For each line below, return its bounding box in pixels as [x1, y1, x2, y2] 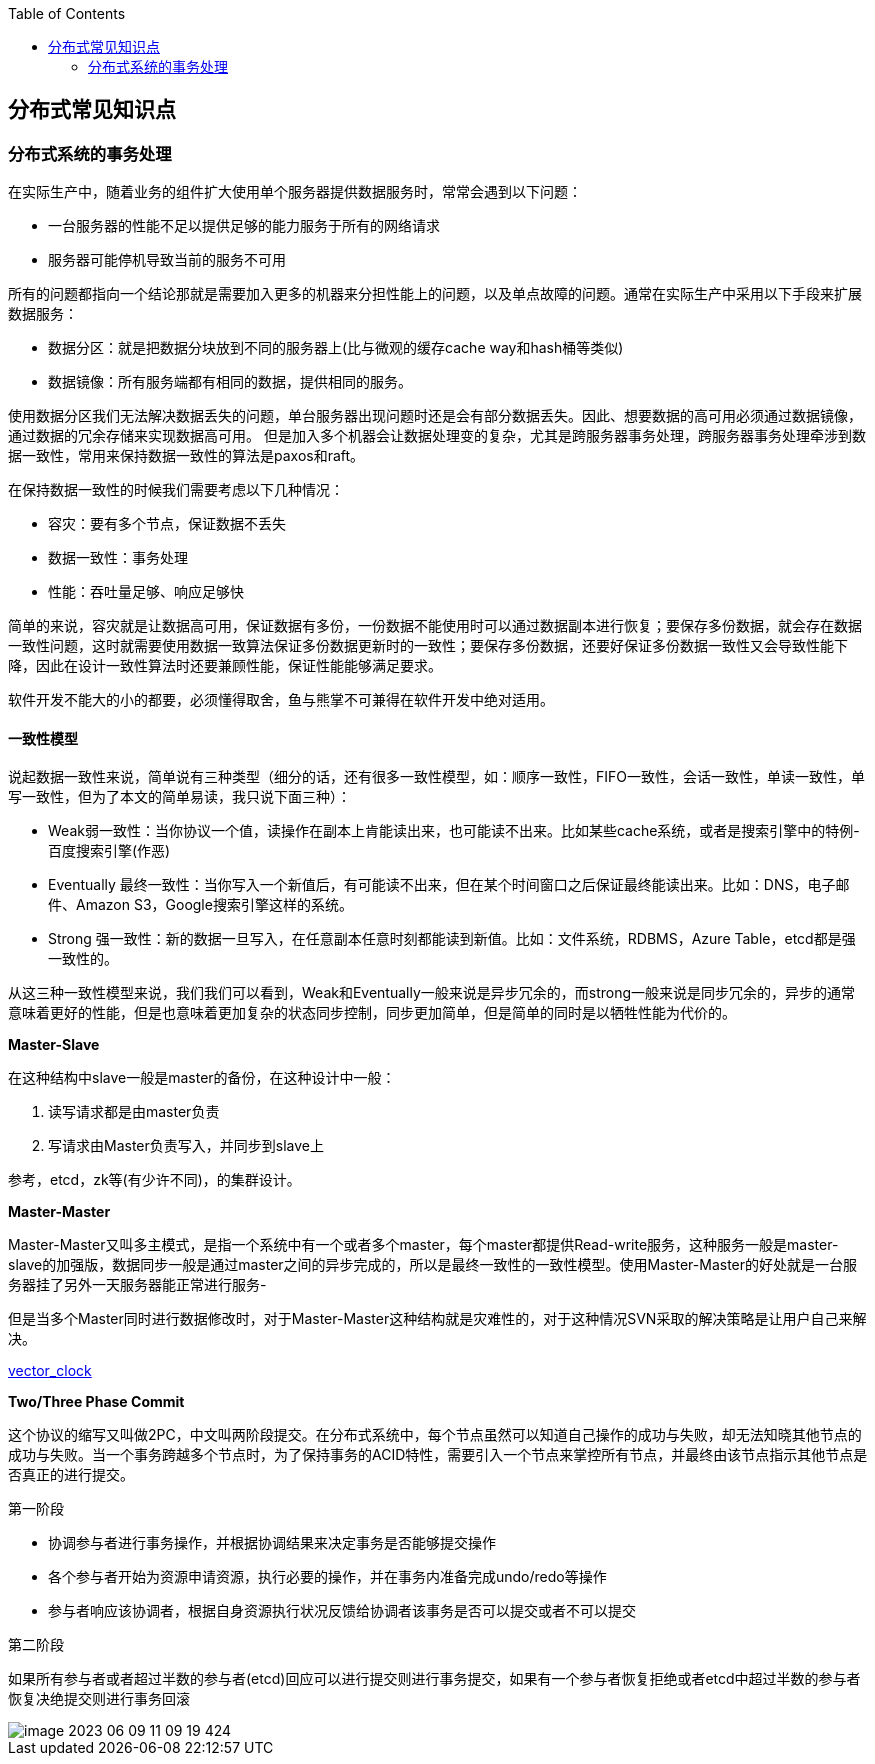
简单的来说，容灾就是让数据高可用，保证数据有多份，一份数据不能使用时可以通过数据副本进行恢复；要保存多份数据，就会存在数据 [8, 617, 862, 635]
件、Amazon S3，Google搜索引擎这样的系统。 [48, 896, 353, 914]
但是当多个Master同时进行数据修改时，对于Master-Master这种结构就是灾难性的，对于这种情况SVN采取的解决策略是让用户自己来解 [8, 1310, 867, 1328]
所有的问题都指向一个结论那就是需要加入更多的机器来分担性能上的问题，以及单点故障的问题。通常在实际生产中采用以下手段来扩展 [8, 285, 862, 303]
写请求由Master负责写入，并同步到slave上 [48, 1137, 324, 1155]
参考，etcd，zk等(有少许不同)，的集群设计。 [8, 1171, 301, 1189]
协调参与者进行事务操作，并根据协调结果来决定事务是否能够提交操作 [48, 1534, 496, 1552]
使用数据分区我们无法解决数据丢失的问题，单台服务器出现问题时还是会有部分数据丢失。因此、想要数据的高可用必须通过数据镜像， [8, 407, 862, 425]
